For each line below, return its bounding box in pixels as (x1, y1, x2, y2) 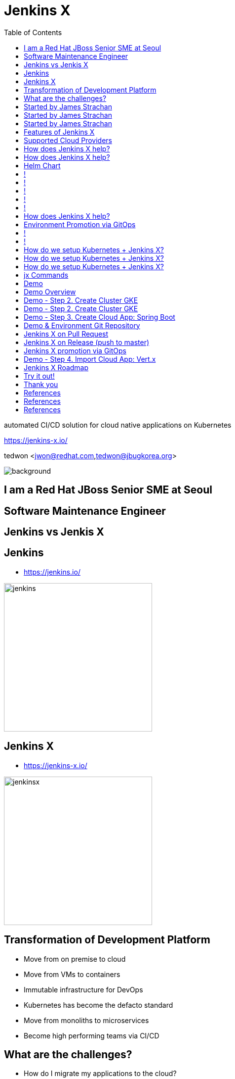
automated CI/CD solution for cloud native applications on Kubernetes (4, 420, 232, 429)
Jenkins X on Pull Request (24, 329, 109, 338)
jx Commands (24, 270, 69, 279)
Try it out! (24, 371, 55, 380)
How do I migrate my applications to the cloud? (24, 1069, 177, 1078)
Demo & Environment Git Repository (24, 321, 140, 330)
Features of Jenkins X (24, 127, 95, 136)
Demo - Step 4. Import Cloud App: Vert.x (24, 354, 156, 363)
